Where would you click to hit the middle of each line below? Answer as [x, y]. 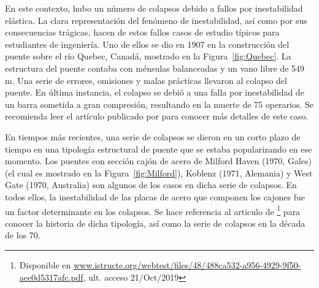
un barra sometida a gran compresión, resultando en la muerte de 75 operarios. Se [159, 104]
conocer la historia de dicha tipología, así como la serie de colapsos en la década [155, 223]
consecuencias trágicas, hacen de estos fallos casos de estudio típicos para [142, 32]
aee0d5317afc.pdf [51, 277]
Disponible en [45, 264]
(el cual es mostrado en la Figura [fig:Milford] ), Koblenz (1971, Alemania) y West [159, 172]
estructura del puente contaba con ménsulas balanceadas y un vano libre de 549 [155, 68]
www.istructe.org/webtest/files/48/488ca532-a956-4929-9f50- [187, 264]
